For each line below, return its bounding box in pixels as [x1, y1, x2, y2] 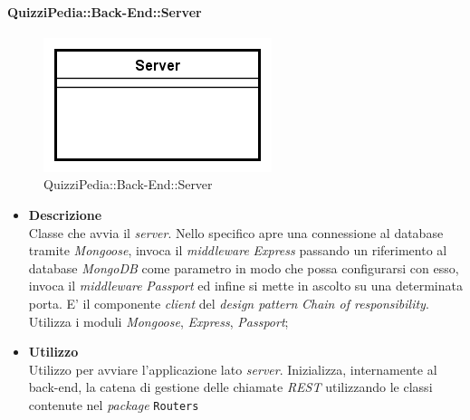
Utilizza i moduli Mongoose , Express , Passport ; [28, 311, 289, 330]
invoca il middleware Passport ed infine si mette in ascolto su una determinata [28, 276, 463, 295]
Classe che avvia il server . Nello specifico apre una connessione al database [28, 223, 444, 242]
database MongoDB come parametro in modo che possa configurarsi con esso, [28, 258, 459, 277]
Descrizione [28, 205, 102, 224]
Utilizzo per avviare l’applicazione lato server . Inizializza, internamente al [28, 359, 437, 378]
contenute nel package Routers [28, 395, 199, 414]
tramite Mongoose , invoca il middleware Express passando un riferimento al [28, 241, 447, 260]
